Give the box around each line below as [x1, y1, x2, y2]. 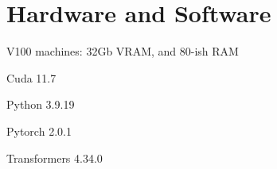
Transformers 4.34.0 [6, 149, 103, 166]
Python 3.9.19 [6, 96, 75, 113]
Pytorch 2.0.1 [6, 122, 72, 139]
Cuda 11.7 [6, 69, 57, 86]
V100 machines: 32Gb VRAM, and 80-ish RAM [6, 43, 239, 60]
